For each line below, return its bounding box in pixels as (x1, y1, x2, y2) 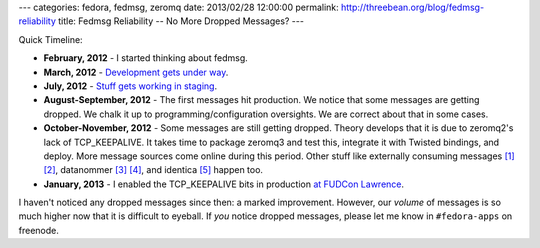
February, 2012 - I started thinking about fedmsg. (43, 52, 249, 64)
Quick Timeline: (18, 33, 84, 45)
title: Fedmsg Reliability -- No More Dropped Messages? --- (58, 15, 305, 27)
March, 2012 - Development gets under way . (43, 66, 229, 78)
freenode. (18, 224, 59, 236)
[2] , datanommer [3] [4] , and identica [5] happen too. (43, 164, 264, 176)
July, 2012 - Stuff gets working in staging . (43, 80, 218, 92)
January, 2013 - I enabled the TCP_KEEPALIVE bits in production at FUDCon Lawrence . (43, 178, 405, 190)
